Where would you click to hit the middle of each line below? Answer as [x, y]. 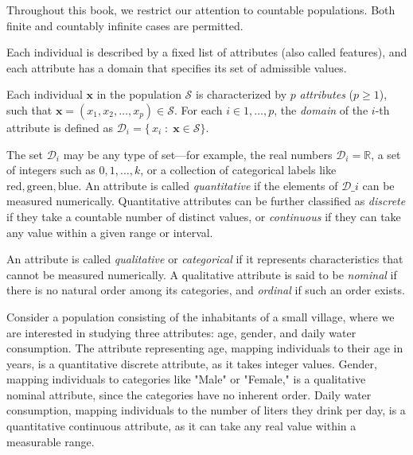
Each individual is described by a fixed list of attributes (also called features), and [207, 52]
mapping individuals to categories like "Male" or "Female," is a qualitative [186, 379]
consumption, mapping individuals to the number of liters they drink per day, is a [206, 410]
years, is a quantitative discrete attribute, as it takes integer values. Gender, [192, 363]
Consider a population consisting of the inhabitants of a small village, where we [201, 316]
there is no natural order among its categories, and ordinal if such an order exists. [206, 290]
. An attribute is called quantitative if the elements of [208, 185]
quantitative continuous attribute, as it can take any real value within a [181, 426]
